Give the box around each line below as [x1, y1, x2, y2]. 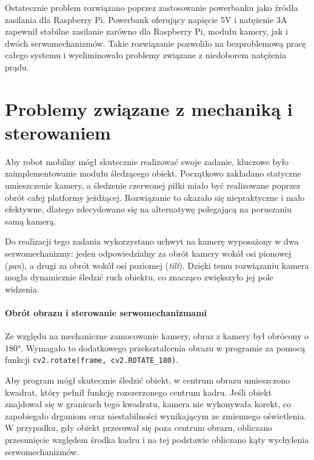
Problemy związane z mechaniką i [5, 96, 293, 121]
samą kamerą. [5, 214, 56, 227]
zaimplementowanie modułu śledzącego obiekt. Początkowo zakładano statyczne [5, 167, 301, 180]
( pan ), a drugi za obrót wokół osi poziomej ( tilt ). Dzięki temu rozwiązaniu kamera [5, 259, 309, 271]
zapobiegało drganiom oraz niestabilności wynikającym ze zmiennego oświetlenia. [5, 409, 307, 422]
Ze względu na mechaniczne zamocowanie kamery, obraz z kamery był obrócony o [5, 330, 309, 342]
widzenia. [5, 282, 39, 295]
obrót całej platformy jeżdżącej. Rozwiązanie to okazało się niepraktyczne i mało [5, 191, 305, 203]
